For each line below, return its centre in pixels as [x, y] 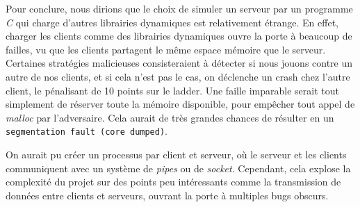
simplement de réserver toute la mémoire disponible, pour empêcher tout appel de [180, 104]
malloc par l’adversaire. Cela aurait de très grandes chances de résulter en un [170, 117]
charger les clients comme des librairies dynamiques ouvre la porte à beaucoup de [179, 36]
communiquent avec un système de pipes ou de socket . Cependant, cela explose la [178, 168]
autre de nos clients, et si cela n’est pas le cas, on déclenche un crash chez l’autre [178, 76]
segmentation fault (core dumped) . [87, 131]
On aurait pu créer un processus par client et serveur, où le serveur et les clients [176, 154]
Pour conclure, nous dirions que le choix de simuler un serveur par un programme [179, 8]
